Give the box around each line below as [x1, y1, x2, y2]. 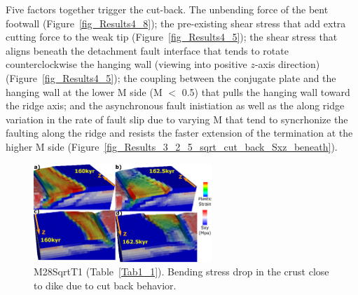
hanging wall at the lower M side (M [6, 84, 163, 99]
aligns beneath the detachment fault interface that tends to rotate [6, 43, 289, 57]
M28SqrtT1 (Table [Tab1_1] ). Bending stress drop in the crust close [34, 264, 329, 279]
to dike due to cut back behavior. [34, 277, 177, 292]
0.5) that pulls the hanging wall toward [181, 84, 350, 99]
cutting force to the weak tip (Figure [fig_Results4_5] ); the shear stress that [6, 29, 338, 44]
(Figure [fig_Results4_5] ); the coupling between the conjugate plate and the [6, 70, 336, 85]
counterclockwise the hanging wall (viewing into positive [6, 57, 247, 71]
